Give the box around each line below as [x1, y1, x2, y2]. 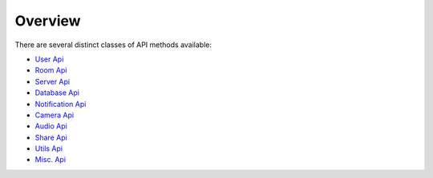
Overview [14, 12, 81, 30]
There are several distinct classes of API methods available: [14, 40, 212, 49]
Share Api [34, 133, 67, 142]
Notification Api [34, 99, 87, 109]
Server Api [34, 77, 71, 86]
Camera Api [34, 110, 75, 120]
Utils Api [34, 144, 63, 153]
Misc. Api [34, 155, 67, 164]
